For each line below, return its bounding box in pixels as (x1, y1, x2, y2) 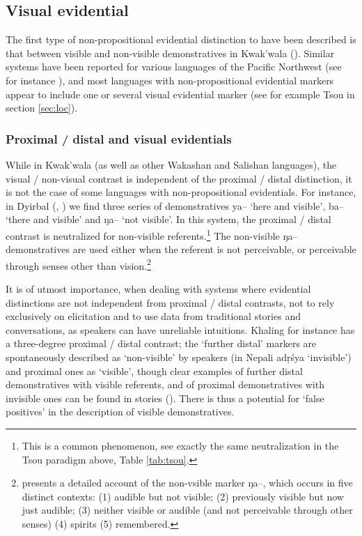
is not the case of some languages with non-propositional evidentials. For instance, (6, 185, 356, 199)
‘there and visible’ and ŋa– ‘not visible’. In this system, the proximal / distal (6, 212, 331, 227)
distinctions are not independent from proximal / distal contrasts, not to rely (6, 295, 335, 309)
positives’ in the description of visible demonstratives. (6, 404, 235, 419)
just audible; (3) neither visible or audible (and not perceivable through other (22, 503, 353, 517)
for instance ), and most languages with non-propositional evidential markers (6, 72, 334, 87)
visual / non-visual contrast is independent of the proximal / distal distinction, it (6, 171, 352, 185)
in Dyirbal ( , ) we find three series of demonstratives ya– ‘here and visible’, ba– (6, 198, 344, 213)
